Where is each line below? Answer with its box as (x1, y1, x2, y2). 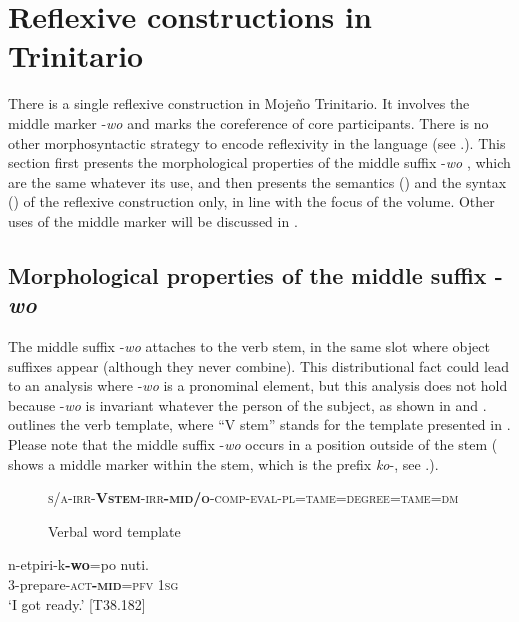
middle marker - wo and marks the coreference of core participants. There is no (8, 112, 489, 133)
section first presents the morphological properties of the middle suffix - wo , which (8, 152, 511, 173)
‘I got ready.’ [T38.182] (8, 593, 146, 614)
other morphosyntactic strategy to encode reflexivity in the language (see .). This (8, 132, 506, 153)
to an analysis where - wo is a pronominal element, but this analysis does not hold (8, 375, 508, 396)
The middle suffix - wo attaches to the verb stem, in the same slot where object (8, 336, 490, 357)
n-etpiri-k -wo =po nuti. (8, 554, 149, 575)
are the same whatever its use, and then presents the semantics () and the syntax (8, 171, 507, 192)
